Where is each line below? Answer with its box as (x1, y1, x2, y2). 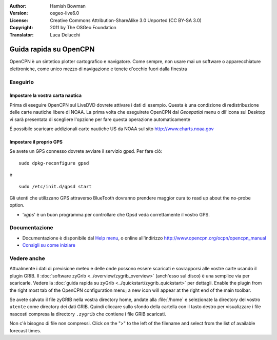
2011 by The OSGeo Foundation (50, 25, 116, 31)
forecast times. (9, 327, 42, 333)
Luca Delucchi (50, 31, 81, 38)
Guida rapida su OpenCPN (9, 45, 95, 54)
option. (9, 202, 25, 208)
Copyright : (9, 25, 33, 31)
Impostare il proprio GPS (9, 138, 63, 145)
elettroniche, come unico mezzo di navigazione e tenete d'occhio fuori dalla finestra (9, 66, 187, 72)
